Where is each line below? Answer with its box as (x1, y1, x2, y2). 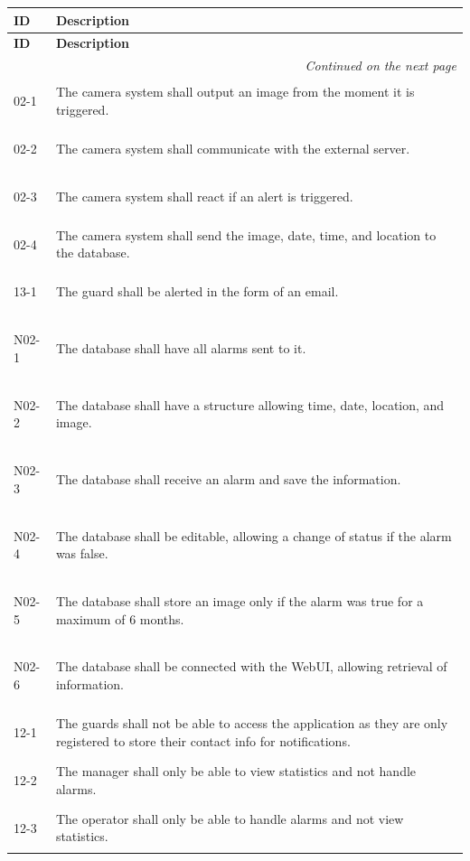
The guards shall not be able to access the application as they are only (55, 714, 448, 733)
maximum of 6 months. (55, 609, 184, 628)
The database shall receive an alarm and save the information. (55, 469, 401, 488)
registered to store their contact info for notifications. (55, 731, 351, 750)
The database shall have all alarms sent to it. (55, 339, 306, 358)
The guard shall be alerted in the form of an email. (55, 282, 339, 301)
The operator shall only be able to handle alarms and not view (55, 809, 404, 828)
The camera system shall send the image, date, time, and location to (55, 225, 437, 244)
